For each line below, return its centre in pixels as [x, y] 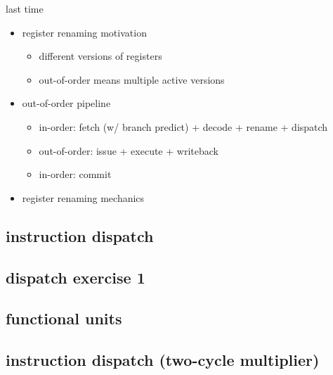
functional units [64, 318]
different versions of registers [100, 56]
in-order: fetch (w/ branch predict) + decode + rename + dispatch [183, 126]
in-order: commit [75, 174]
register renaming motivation [84, 32]
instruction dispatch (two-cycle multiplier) [163, 360]
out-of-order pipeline [66, 103]
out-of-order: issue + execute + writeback [129, 150]
